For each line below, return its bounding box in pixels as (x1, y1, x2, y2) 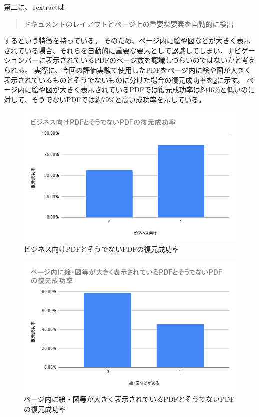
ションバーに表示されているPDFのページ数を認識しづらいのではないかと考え (4, 55, 256, 65)
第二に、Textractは (4, 2, 65, 12)
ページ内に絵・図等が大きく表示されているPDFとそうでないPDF (24, 394, 235, 404)
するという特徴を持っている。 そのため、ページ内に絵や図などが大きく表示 (4, 35, 251, 46)
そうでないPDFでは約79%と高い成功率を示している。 (31, 94, 206, 104)
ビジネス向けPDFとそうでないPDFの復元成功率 (24, 244, 179, 254)
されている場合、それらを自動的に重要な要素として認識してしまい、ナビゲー (4, 45, 255, 55)
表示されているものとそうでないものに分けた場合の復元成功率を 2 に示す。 (4, 74, 244, 85)
